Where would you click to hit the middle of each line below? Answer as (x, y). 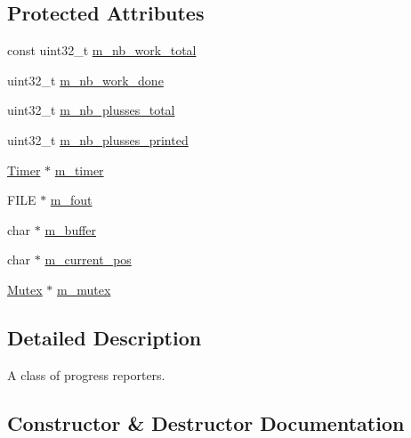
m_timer (79, 170)
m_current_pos (88, 260)
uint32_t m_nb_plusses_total (91, 110)
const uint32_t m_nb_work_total (102, 50)
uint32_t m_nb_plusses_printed (98, 139)
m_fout (71, 200)
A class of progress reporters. (86, 374)
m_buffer (71, 229)
